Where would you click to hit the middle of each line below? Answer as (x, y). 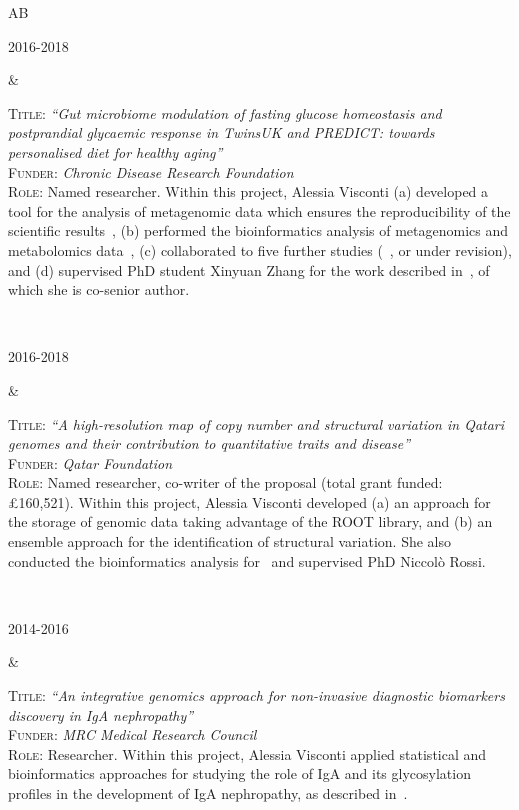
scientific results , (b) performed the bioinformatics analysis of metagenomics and (258, 230)
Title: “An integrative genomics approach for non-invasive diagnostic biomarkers (256, 695)
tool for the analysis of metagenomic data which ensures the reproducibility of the (259, 210)
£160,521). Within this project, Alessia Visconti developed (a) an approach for (249, 501)
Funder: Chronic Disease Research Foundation (151, 171)
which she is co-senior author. (99, 289)
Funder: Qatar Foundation (90, 462)
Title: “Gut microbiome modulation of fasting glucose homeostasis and (225, 112)
